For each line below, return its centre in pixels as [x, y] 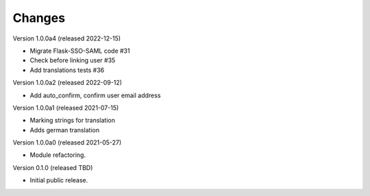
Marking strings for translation [73, 121]
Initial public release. [59, 180]
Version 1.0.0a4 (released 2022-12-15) [67, 38]
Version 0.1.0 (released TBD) [53, 167]
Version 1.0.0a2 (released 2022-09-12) [67, 83]
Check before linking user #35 [73, 60]
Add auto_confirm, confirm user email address [95, 95]
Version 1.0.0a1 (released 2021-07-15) [66, 108]
